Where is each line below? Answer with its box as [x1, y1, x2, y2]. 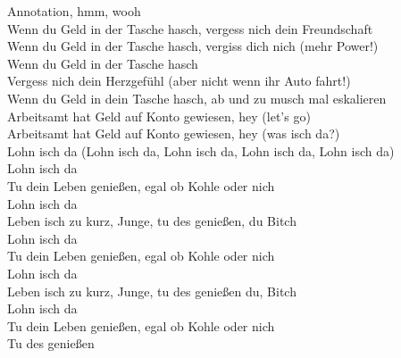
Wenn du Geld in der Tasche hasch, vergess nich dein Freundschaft [7, 19, 373, 37]
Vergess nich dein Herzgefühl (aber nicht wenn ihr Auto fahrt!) [7, 71, 351, 90]
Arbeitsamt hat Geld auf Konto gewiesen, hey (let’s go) [7, 106, 311, 125]
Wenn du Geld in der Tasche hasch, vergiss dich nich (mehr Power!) [7, 37, 379, 55]
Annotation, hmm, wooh [7, 2, 141, 20]
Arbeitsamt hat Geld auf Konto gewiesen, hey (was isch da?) [7, 124, 340, 143]
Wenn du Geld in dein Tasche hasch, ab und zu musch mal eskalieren [7, 88, 387, 107]
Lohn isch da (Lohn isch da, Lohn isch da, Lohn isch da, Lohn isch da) [7, 141, 395, 160]
